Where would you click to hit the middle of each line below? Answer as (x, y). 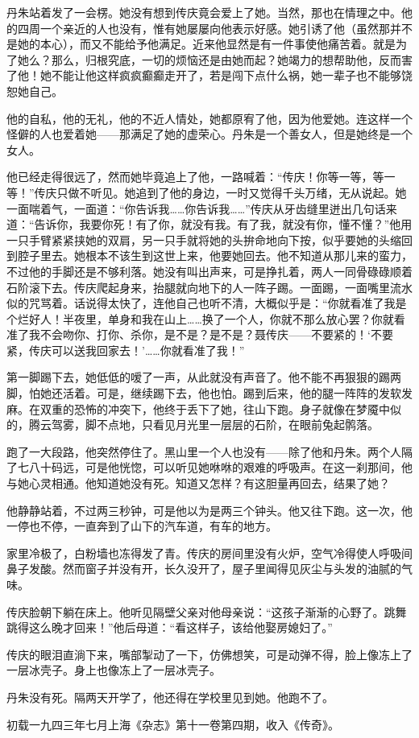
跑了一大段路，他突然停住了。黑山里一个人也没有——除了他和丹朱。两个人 (204, 451)
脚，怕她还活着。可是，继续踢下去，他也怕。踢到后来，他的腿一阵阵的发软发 (209, 393)
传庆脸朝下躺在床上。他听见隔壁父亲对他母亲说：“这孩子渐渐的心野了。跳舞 (207, 611)
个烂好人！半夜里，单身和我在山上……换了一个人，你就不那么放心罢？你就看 (206, 318)
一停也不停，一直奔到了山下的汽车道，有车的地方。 (142, 526)
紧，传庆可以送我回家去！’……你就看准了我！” (126, 350)
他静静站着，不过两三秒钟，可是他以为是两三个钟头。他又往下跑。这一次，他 (209, 510)
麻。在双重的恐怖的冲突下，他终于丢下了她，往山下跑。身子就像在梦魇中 (198, 408)
